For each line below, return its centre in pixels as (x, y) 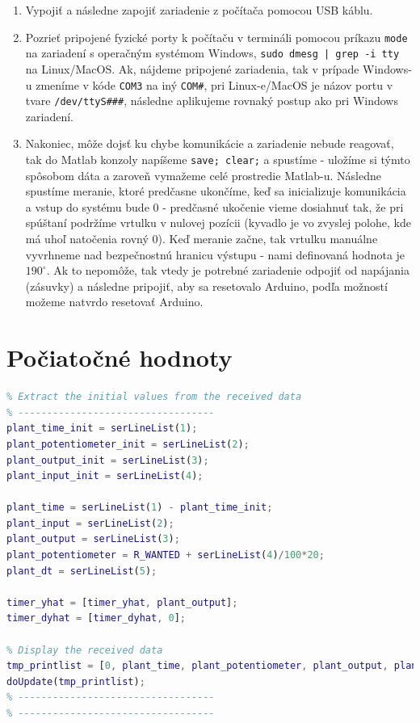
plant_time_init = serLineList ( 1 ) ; (102, 429)
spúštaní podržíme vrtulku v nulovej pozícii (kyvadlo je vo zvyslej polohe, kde (218, 223)
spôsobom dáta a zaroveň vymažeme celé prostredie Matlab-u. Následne (204, 175)
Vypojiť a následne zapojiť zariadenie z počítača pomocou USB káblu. (199, 10)
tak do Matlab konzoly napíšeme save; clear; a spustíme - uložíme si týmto (218, 159)
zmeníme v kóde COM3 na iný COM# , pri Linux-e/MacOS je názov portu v (214, 84)
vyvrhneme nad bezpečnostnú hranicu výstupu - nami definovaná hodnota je (215, 254)
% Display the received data (85, 650)
